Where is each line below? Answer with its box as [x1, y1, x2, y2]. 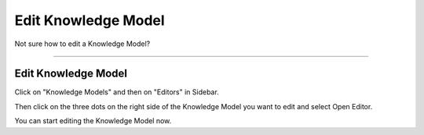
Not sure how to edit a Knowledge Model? [14, 39, 151, 48]
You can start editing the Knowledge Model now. [14, 116, 172, 126]
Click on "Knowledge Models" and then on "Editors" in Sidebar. [14, 87, 219, 97]
